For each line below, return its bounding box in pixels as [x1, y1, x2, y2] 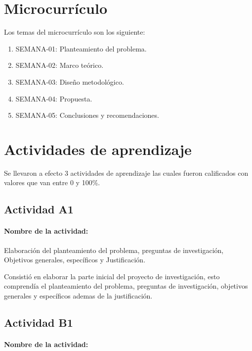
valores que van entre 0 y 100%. [4, 177, 100, 188]
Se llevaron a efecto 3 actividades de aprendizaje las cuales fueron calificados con [4, 167, 249, 178]
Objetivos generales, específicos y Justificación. [4, 254, 146, 265]
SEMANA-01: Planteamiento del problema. [15, 43, 147, 53]
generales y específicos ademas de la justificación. [4, 290, 153, 301]
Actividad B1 [4, 314, 73, 330]
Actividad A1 [4, 201, 74, 217]
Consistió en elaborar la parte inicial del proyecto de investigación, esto [4, 271, 220, 281]
